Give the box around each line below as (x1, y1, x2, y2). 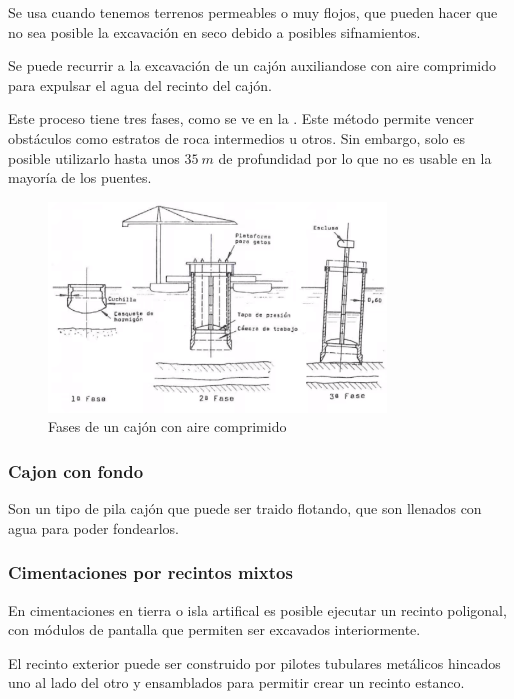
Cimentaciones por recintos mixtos (8, 560, 293, 585)
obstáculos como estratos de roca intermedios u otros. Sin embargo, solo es (8, 127, 465, 148)
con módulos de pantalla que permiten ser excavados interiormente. (8, 619, 421, 640)
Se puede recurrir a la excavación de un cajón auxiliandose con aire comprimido (8, 55, 496, 76)
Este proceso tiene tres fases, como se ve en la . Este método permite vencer (8, 108, 475, 129)
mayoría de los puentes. (8, 167, 152, 188)
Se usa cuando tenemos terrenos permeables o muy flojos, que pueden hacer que (8, 2, 498, 22)
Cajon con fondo (8, 458, 144, 483)
